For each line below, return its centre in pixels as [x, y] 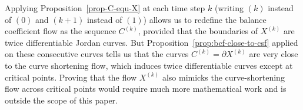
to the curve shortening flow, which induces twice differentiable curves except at [149, 65]
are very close [274, 54]
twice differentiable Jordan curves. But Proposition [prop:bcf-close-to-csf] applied [151, 42]
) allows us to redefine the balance [205, 19]
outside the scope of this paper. [61, 100]
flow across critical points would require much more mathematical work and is [146, 89]
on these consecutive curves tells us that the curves [97, 54]
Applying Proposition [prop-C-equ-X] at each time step [105, 8]
